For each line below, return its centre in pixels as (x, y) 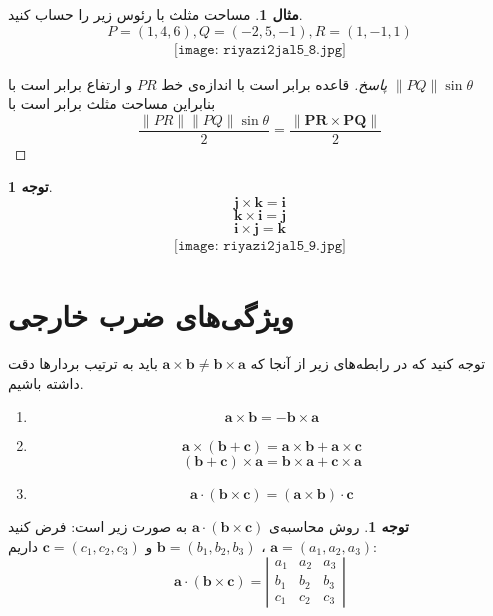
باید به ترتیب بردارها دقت (83, 363)
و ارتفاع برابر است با (70, 83)
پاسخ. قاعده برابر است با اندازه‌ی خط (274, 83)
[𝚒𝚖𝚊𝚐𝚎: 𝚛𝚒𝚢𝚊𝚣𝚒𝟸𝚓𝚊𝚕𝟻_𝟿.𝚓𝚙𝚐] (260, 246)
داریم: (192, 546)
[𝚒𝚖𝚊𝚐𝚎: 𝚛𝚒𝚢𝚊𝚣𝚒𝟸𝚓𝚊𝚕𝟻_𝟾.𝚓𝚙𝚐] (260, 49)
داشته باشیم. (46, 382)
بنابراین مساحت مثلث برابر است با (112, 103)
